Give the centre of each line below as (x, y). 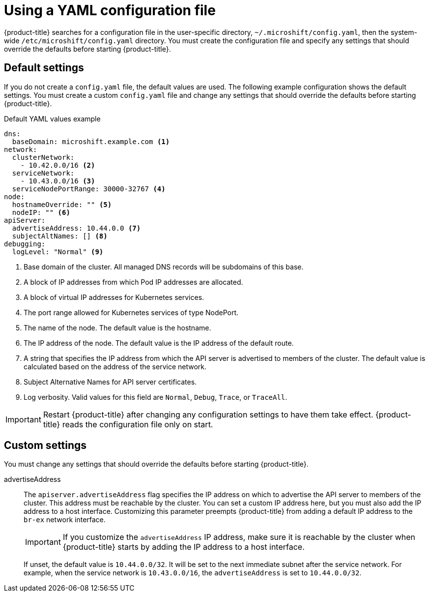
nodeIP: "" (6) (41, 212)
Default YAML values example (52, 119)
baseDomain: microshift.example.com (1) (91, 141)
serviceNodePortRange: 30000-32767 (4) (89, 189)
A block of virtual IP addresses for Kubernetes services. (114, 297)
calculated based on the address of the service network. (115, 366)
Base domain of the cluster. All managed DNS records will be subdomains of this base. (164, 267)
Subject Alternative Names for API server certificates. (110, 382)
